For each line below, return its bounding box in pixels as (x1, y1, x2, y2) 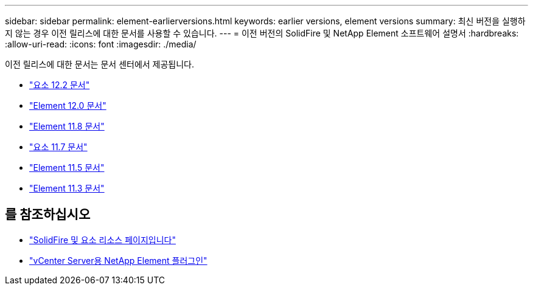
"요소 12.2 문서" (29, 80, 90, 90)
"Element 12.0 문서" (29, 100, 106, 111)
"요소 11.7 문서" (29, 142, 88, 152)
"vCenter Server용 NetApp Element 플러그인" (29, 255, 207, 266)
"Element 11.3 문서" (29, 183, 105, 193)
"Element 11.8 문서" (29, 121, 105, 131)
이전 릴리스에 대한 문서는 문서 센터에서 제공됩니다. (5, 59, 195, 69)
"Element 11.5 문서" (29, 162, 105, 173)
